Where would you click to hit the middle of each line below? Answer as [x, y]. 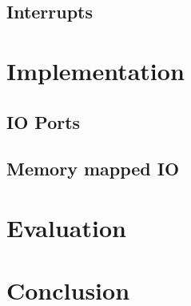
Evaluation [66, 227]
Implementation [95, 70]
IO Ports [44, 121]
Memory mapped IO [93, 169]
